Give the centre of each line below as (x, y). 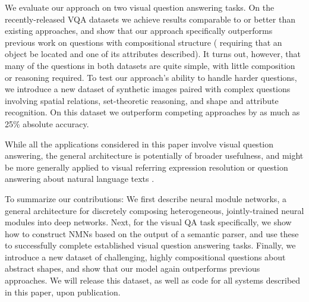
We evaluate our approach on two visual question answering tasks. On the (140, 7)
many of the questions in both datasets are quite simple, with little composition (150, 65)
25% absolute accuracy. (47, 123)
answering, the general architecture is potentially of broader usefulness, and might (154, 155)
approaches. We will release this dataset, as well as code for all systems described (153, 280)
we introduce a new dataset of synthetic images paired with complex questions (148, 89)
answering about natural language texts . (80, 179)
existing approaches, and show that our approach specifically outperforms (139, 31)
